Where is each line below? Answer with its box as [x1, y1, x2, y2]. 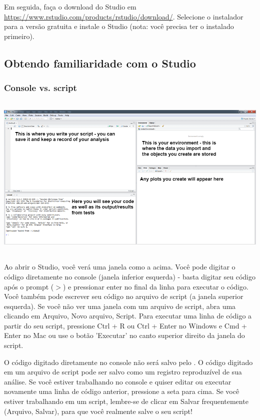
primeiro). [4, 30, 34, 41]
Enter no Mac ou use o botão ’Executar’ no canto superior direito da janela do [4, 330, 245, 340]
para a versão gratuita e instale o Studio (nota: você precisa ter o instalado [4, 21, 234, 31]
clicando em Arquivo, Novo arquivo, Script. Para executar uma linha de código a [4, 310, 252, 321]
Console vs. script [4, 81, 77, 94]
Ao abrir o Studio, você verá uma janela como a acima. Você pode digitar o [4, 261, 235, 272]
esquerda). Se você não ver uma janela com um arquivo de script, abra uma [4, 300, 236, 311]
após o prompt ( [4, 281, 54, 291]
